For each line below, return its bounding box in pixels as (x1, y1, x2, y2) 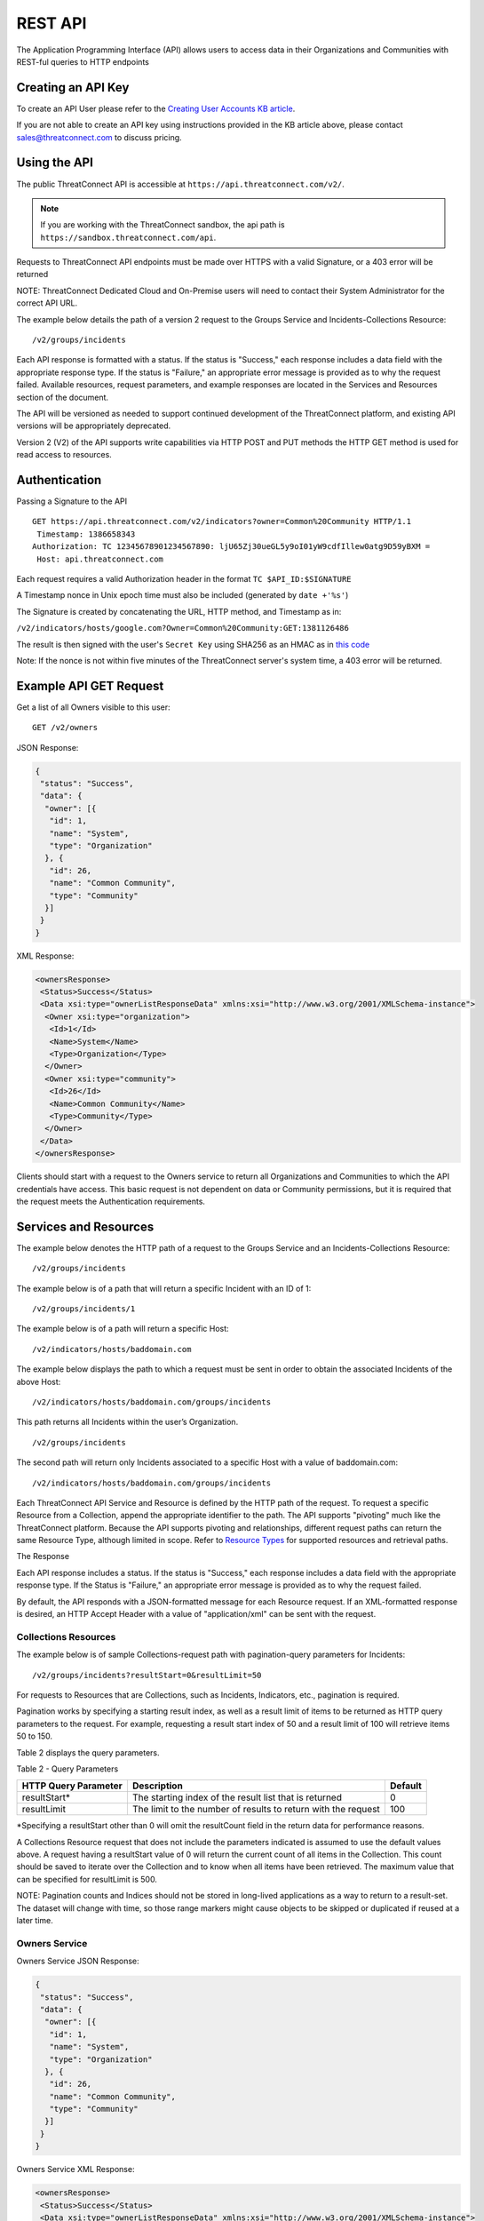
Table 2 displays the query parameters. (16, 1747, 160, 1758)
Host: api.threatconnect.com (36, 553, 164, 564)
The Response (16, 1551, 70, 1562)
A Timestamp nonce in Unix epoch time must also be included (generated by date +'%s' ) (16, 590, 349, 601)
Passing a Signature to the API (16, 496, 128, 506)
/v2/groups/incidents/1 (32, 1304, 136, 1314)
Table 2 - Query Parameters (16, 1763, 119, 1774)
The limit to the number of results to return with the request (131, 1803, 381, 1816)
